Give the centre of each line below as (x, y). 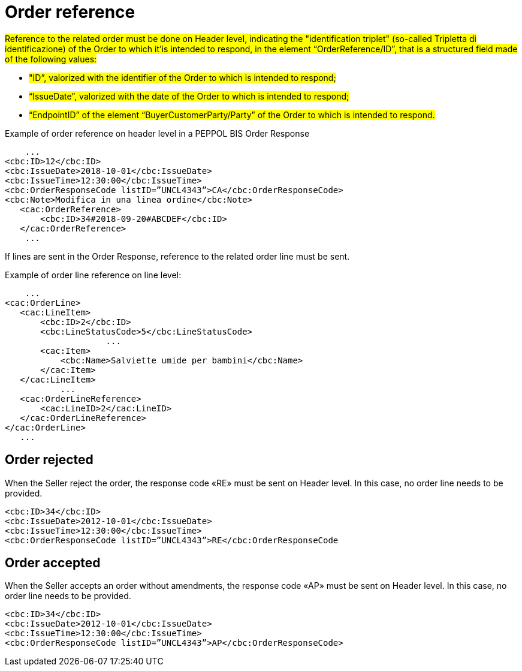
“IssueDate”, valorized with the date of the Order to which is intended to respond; (189, 96)
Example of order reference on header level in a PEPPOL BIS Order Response (157, 133)
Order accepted (53, 563)
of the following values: (51, 59)
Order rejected (49, 460)
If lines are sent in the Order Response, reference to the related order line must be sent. (177, 256)
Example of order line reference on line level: (93, 275)
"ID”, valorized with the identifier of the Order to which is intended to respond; (182, 77)
